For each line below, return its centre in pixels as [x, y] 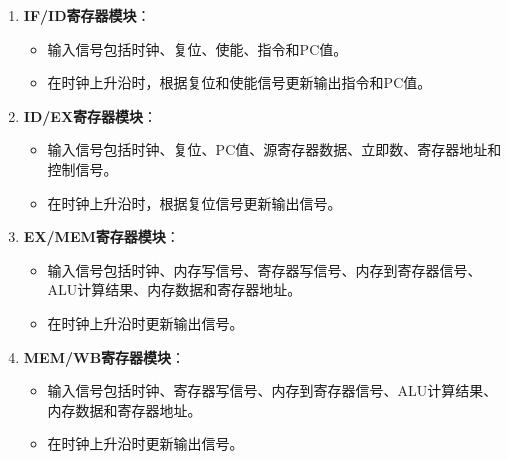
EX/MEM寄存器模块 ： [101, 236]
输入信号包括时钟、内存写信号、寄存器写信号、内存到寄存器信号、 [264, 269]
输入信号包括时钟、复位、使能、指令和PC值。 [197, 48]
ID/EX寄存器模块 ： [90, 115]
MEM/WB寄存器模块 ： [104, 356]
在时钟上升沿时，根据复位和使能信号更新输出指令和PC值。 [239, 82]
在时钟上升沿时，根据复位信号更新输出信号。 [194, 202]
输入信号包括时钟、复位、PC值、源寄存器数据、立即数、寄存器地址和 [274, 149]
